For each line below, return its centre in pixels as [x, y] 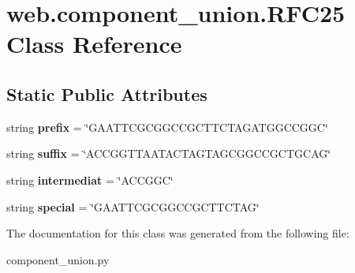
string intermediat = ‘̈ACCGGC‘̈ [90, 180]
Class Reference [94, 44]
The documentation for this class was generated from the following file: [178, 233]
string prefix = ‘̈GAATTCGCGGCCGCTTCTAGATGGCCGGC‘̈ [167, 127]
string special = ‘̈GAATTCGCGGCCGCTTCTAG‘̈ [133, 206]
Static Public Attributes [107, 93]
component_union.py [58, 259]
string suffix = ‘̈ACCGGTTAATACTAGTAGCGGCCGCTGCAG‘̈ [169, 153]
